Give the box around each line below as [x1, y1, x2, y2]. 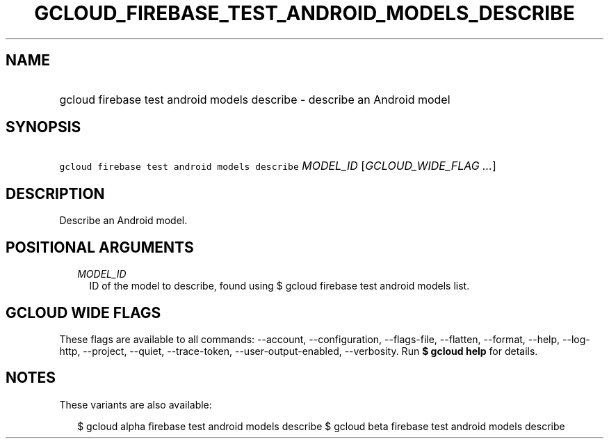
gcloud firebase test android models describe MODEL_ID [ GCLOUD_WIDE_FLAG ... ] [59, 159, 496, 173]
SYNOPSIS [6, 118, 81, 136]
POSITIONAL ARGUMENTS [6, 238, 194, 256]
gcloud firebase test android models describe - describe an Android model [59, 92, 450, 106]
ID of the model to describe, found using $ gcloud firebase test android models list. [89, 280, 470, 292]
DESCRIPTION [6, 184, 105, 203]
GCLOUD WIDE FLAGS [6, 303, 161, 322]
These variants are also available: [59, 398, 212, 411]
